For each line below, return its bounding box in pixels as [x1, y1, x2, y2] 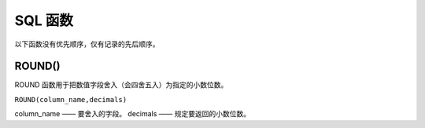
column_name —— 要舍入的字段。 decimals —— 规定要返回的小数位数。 [14, 109, 251, 119]
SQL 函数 [14, 12, 74, 29]
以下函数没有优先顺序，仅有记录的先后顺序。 [14, 39, 160, 49]
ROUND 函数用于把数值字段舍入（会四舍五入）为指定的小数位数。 [14, 80, 228, 90]
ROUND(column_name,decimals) [14, 95, 128, 104]
